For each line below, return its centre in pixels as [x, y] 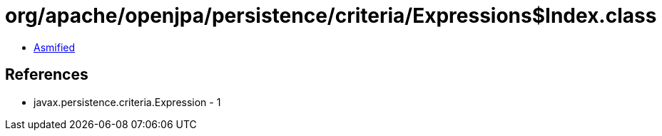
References [47, 75]
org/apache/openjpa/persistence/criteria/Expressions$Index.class [331, 16]
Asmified [55, 47]
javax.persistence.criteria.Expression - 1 [127, 102]
